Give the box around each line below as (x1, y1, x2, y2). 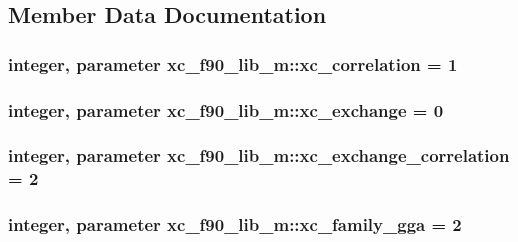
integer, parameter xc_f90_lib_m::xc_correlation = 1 (8, 51, 458, 76)
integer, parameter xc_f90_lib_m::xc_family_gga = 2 (8, 212, 462, 237)
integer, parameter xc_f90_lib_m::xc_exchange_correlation (8, 143, 510, 168)
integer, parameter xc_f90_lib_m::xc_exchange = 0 (8, 97, 444, 122)
